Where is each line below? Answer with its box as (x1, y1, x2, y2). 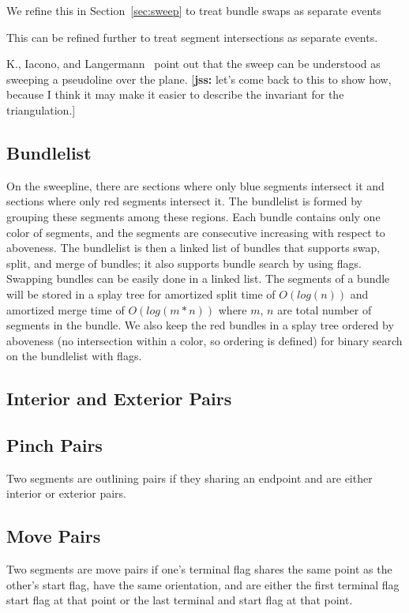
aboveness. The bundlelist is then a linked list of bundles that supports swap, (6, 239, 381, 256)
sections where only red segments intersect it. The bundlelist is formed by (6, 193, 362, 209)
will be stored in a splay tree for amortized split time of (6, 285, 276, 302)
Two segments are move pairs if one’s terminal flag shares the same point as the (6, 561, 392, 577)
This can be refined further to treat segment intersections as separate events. (6, 28, 378, 45)
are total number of (277, 301, 372, 318)
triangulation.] (6, 101, 76, 118)
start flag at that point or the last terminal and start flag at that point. (6, 592, 353, 608)
